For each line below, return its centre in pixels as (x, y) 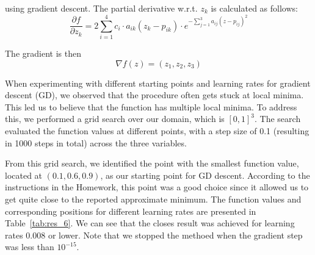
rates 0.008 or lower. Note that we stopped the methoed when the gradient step (154, 235)
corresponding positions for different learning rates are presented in (131, 211)
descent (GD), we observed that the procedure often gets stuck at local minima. (154, 95)
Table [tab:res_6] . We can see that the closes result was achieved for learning (150, 223)
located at (24, 175)
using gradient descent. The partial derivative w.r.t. (101, 8)
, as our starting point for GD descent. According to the (205, 175)
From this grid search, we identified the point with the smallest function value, (152, 163)
